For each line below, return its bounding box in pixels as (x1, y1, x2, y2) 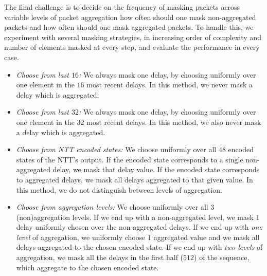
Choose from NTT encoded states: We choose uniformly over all (16, 144, 217, 155)
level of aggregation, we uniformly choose (16, 231, 146, 242)
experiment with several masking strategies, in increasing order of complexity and (4, 31, 261, 42)
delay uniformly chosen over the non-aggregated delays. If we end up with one (16, 222, 262, 232)
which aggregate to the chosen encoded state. (16, 262, 159, 272)
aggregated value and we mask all (153, 231, 260, 242)
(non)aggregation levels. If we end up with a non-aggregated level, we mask (16, 211, 254, 222)
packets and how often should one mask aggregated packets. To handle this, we (4, 22, 254, 32)
